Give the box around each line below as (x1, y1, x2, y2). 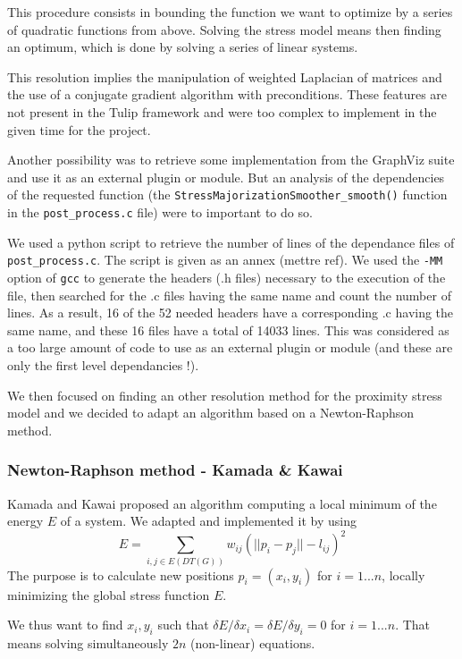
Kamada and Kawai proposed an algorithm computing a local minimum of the (7, 494, 437, 512)
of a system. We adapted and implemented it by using (60, 511, 357, 530)
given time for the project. (7, 120, 151, 139)
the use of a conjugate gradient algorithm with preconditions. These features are (7, 85, 448, 104)
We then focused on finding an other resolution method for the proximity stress (7, 385, 442, 404)
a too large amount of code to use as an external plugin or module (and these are (7, 338, 453, 357)
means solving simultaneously (7, 634, 169, 652)
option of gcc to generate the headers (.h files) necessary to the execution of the (7, 267, 446, 286)
